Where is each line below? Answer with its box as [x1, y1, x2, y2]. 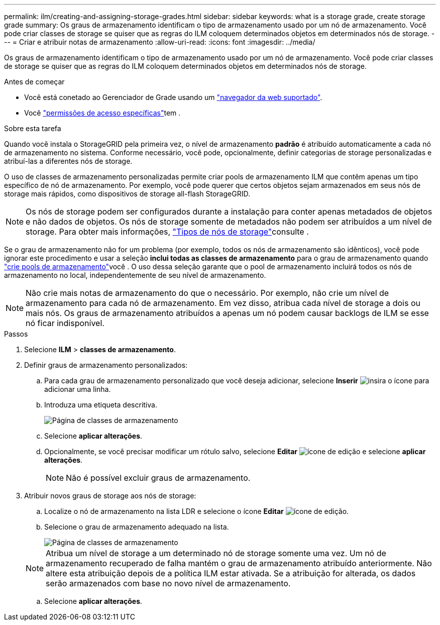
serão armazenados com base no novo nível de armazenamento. [46, 578, 291, 588]
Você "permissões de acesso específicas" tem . [24, 109, 181, 117]
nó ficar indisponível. [26, 318, 104, 328]
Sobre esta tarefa [4, 124, 61, 133]
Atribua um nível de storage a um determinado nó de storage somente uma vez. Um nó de [46, 548, 386, 558]
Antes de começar [4, 77, 65, 86]
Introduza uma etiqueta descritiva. [44, 400, 157, 409]
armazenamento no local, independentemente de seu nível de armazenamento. [4, 271, 266, 279]
